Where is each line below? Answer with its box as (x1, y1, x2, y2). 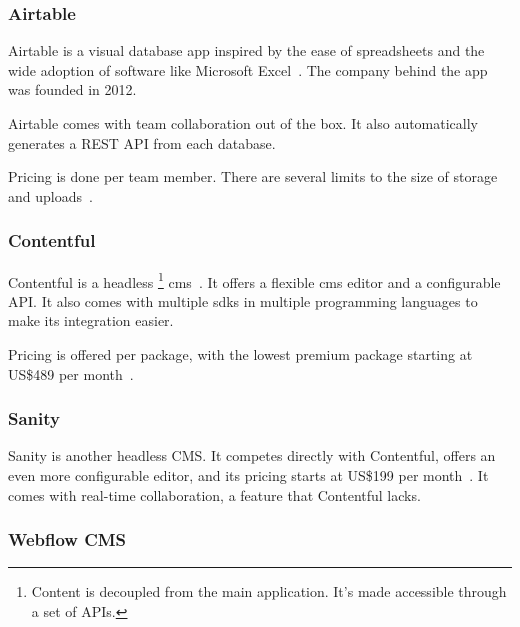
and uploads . (8, 185, 93, 206)
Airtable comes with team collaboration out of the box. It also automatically (8, 113, 479, 133)
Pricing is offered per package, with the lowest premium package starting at (8, 344, 473, 365)
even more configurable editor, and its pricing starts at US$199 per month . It (8, 465, 489, 486)
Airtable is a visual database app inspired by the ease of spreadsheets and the (8, 40, 485, 61)
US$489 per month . (8, 363, 134, 384)
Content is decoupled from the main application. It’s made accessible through (31, 581, 507, 602)
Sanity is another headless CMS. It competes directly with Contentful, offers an (8, 445, 496, 466)
